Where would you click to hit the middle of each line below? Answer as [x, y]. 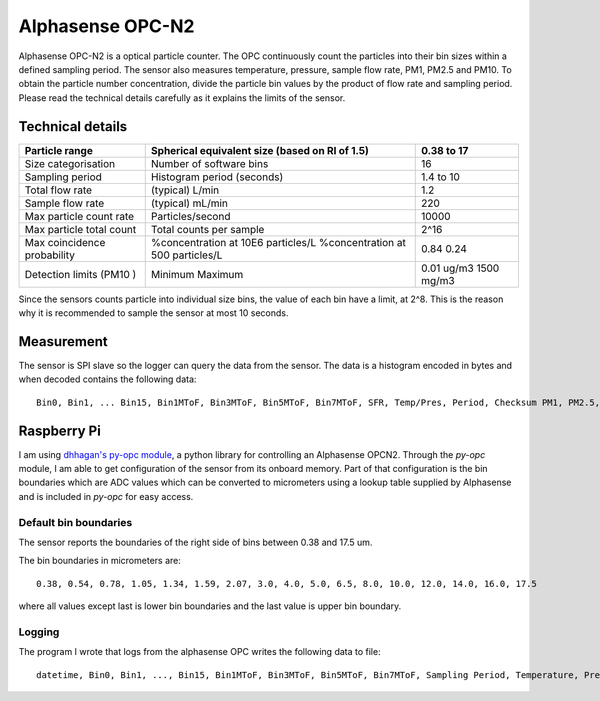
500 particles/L [186, 255]
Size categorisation [70, 163]
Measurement [63, 341]
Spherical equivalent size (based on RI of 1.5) [260, 150]
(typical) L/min [185, 190]
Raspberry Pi [60, 430]
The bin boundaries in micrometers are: [100, 561]
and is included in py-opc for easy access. [106, 496]
